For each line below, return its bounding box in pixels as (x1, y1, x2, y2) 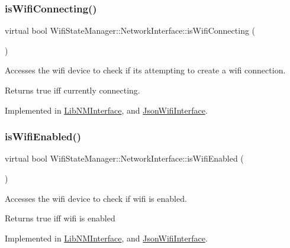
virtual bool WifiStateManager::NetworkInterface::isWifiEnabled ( (5, 152, 244, 165)
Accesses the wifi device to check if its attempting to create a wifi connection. (5, 64, 286, 76)
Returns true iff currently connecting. (5, 84, 140, 96)
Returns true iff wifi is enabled (5, 212, 115, 224)
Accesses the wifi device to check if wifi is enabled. (5, 192, 187, 204)
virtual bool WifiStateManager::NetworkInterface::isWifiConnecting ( (5, 24, 256, 37)
